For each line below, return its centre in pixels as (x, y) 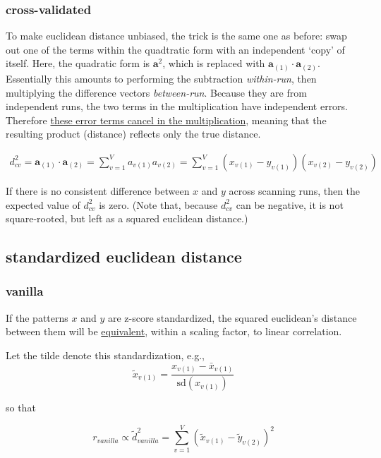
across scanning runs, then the (295, 190)
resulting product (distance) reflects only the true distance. (133, 134)
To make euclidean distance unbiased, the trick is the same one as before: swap (176, 36)
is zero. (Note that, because (158, 204)
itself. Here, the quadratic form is (78, 63)
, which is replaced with (214, 63)
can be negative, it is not (290, 204)
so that (21, 408)
